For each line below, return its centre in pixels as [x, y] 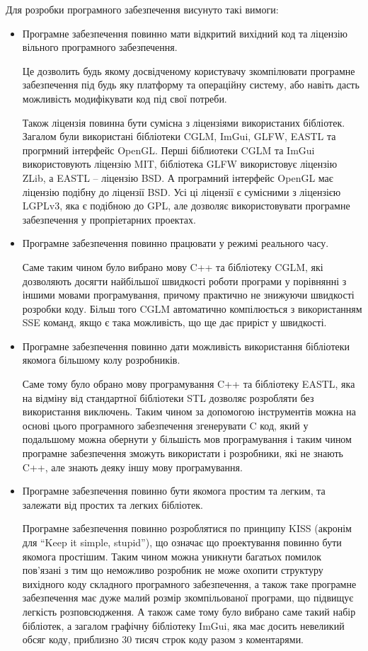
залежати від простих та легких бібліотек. [113, 504]
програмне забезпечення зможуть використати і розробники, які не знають [183, 453]
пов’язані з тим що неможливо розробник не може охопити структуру [173, 570]
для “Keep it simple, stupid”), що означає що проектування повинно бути [182, 542]
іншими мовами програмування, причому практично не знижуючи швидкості [188, 295]
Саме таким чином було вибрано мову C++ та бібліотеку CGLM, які [173, 266]
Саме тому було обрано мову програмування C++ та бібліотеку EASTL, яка [189, 384]
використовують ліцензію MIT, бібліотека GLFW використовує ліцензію [180, 164]
